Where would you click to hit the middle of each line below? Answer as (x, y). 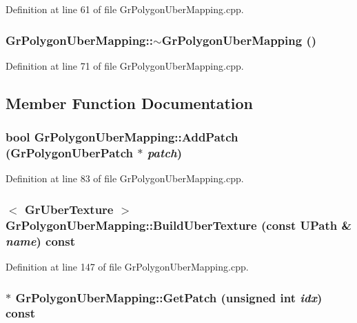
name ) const (40, 241)
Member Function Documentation (130, 102)
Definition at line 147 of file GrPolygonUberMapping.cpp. (127, 266)
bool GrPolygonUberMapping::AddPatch (122, 137)
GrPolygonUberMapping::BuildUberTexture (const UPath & (179, 225)
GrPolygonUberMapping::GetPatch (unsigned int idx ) (169, 297)
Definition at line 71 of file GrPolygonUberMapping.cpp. (125, 65)
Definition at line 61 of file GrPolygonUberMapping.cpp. (125, 9)
